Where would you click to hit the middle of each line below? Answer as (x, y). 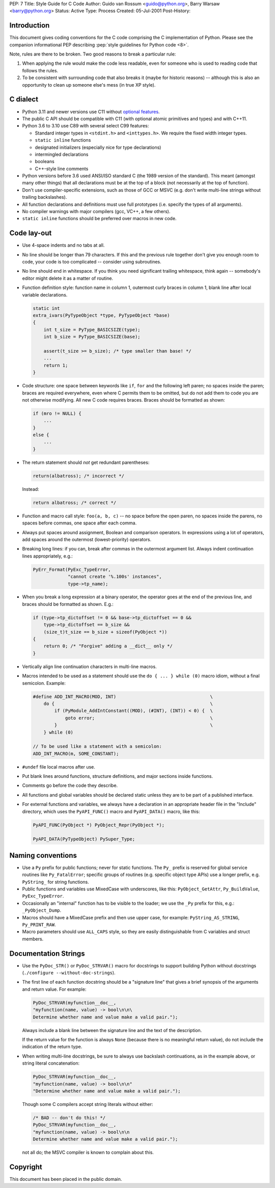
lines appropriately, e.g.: (48, 556)
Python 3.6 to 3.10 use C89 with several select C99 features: (86, 126)
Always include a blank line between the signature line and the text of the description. (112, 1030)
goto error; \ (139, 718)
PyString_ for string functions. (56, 882)
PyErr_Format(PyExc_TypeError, (72, 569)
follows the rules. (40, 70)
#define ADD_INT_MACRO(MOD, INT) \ (123, 696)
